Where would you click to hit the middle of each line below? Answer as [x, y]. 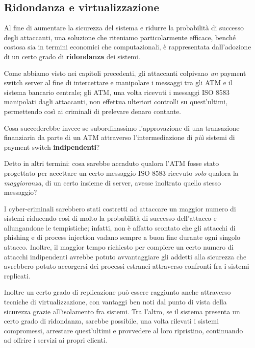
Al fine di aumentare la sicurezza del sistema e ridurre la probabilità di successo [124, 28]
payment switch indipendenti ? [52, 147]
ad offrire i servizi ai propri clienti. [56, 340]
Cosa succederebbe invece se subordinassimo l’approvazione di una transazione [122, 128]
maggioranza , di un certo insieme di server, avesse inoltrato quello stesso [113, 182]
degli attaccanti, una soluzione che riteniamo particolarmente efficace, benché [120, 37]
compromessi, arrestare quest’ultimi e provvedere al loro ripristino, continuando [124, 330]
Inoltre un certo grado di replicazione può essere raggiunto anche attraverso [117, 292]
